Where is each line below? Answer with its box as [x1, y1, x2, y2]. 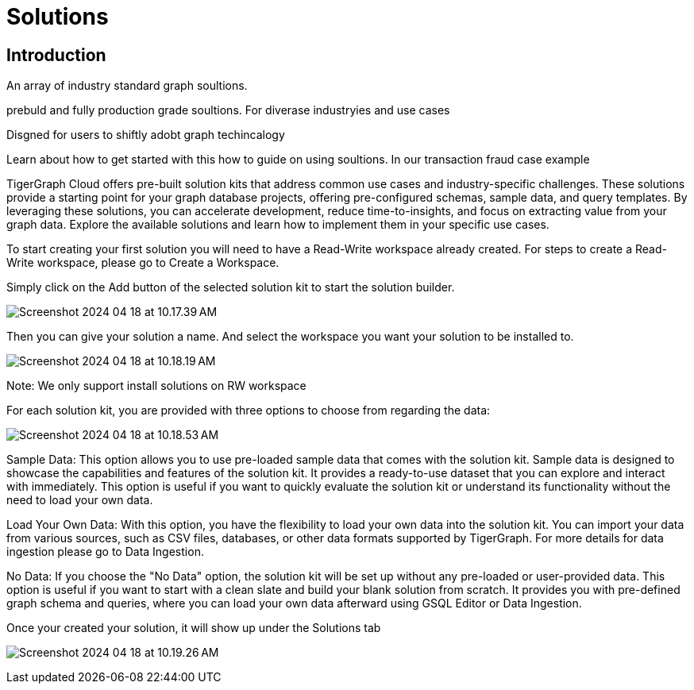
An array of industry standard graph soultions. [6, 79, 248, 93]
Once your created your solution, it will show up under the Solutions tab [6, 621, 381, 635]
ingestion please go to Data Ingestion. [6, 545, 204, 559]
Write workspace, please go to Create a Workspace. [6, 256, 280, 270]
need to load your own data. [6, 493, 153, 507]
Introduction [6, 44, 106, 65]
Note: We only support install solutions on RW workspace [6, 379, 307, 393]
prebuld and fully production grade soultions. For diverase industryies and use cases [6, 103, 450, 118]
